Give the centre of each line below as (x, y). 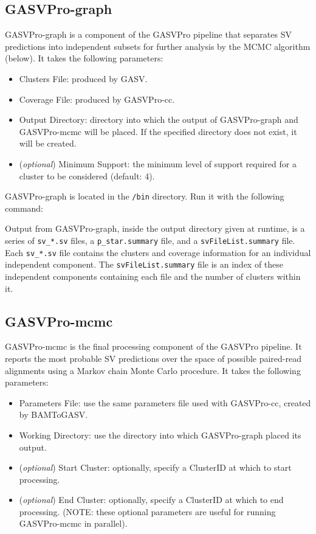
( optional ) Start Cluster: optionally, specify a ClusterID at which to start (155, 467)
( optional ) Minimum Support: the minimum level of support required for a (158, 163)
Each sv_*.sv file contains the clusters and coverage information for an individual (158, 252)
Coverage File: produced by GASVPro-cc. (97, 99)
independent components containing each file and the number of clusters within (153, 276)
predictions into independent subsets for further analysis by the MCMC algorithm (158, 46)
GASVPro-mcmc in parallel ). (73, 523)
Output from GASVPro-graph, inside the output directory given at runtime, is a (155, 228)
